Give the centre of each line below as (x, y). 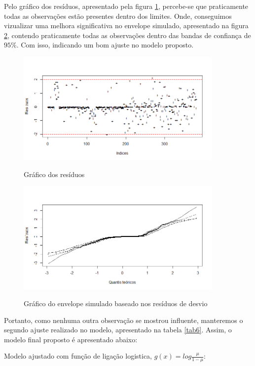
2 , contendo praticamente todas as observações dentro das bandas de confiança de (127, 35)
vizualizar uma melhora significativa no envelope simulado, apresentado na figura (126, 25)
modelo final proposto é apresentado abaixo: (71, 339)
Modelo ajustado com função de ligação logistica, (78, 356)
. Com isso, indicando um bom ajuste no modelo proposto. (105, 45)
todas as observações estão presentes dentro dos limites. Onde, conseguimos (118, 16)
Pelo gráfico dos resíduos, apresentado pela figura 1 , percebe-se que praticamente (126, 6)
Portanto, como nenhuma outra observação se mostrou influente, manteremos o (124, 320)
